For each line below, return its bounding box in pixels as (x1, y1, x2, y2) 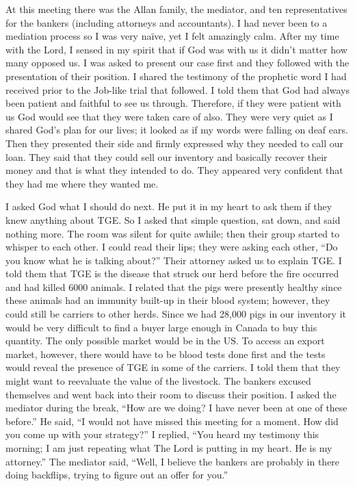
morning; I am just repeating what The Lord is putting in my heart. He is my (5, 441, 332, 455)
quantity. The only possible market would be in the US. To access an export (5, 333, 325, 348)
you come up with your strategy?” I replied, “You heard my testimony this (5, 427, 319, 442)
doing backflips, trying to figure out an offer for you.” (5, 468, 228, 482)
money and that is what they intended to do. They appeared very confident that (5, 163, 343, 177)
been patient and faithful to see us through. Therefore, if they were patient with (5, 96, 341, 110)
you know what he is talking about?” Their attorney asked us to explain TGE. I (5, 253, 342, 267)
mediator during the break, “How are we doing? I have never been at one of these (5, 400, 347, 415)
